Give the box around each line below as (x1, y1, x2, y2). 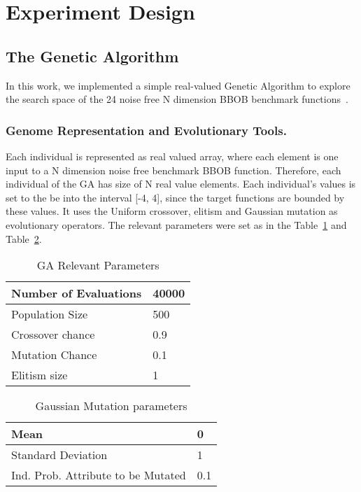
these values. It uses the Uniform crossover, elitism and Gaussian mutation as (6, 204, 338, 218)
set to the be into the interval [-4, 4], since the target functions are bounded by (6, 190, 345, 204)
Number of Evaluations (11, 285, 142, 302)
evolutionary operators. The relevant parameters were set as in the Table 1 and (6, 217, 347, 232)
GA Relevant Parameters (36, 257, 160, 274)
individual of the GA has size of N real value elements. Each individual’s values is (6, 176, 356, 191)
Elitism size (11, 367, 68, 384)
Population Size (11, 306, 88, 323)
